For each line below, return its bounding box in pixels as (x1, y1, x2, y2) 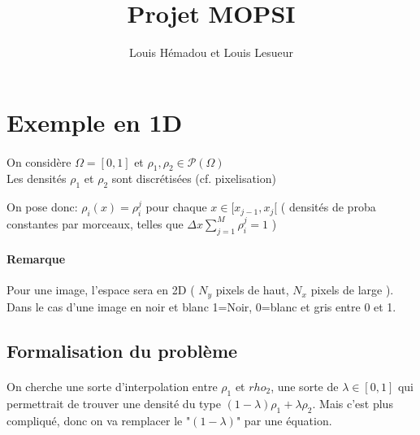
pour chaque (145, 198, 207, 215)
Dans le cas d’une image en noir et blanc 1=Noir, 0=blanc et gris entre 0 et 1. (6, 298, 396, 315)
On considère (6, 153, 71, 170)
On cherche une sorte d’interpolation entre (6, 377, 218, 394)
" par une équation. (236, 411, 332, 428)
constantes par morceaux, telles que (6, 215, 184, 232)
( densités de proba (280, 198, 376, 215)
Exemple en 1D (6, 105, 183, 138)
